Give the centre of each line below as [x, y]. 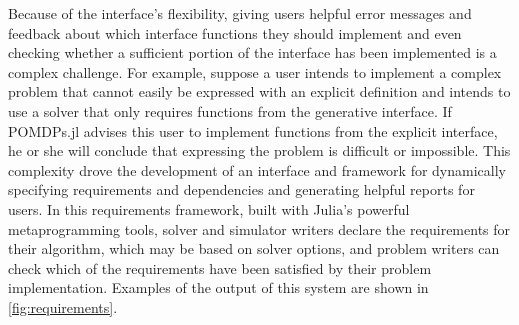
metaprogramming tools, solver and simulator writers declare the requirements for [259, 228]
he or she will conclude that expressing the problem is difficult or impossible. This [259, 150]
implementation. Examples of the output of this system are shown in [218, 287]
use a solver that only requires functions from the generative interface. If [230, 110]
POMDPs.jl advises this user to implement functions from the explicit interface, [253, 130]
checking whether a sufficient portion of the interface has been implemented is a [252, 52]
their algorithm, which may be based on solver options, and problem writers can [254, 248]
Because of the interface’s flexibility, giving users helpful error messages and [240, 13]
